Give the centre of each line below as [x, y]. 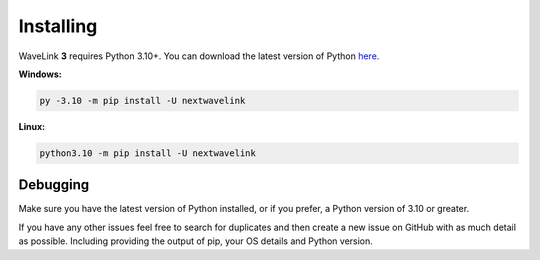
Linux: [31, 126]
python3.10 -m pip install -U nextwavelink [148, 153]
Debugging [54, 185]
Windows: [40, 74]
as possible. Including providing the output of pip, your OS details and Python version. [196, 241]
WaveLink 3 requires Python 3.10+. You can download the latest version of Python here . [199, 56]
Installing [58, 26]
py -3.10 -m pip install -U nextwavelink [142, 100]
